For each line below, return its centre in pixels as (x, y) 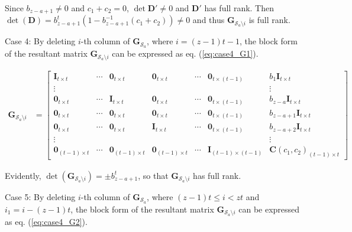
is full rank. (269, 20)
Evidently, (23, 175)
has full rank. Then (239, 8)
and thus (209, 20)
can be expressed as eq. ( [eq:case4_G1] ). (185, 53)
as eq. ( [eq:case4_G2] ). (46, 222)
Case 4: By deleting (40, 41)
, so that (153, 175)
